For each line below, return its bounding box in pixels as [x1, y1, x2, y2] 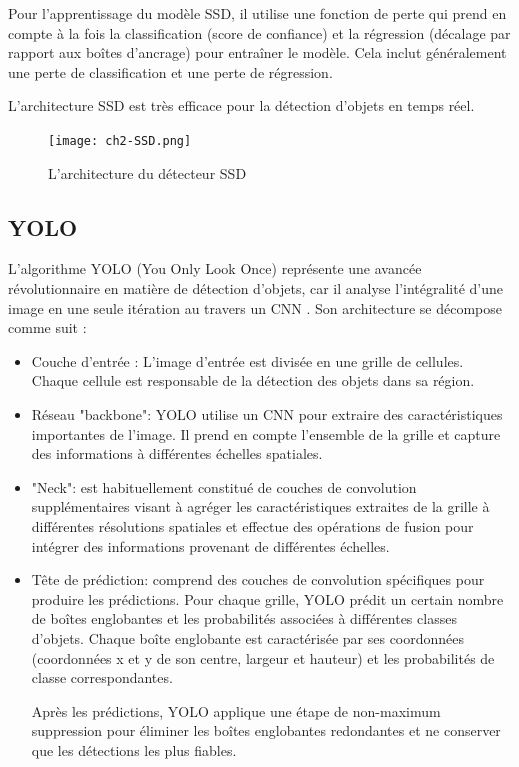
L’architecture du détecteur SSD [48, 162, 247, 183]
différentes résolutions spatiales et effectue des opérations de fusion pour [31, 515, 474, 536]
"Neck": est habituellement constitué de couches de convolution [31, 476, 417, 497]
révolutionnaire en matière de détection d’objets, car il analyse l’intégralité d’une [8, 278, 504, 299]
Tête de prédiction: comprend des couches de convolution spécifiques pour [31, 569, 485, 590]
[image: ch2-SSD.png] [48, 133, 192, 148]
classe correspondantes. [31, 667, 173, 688]
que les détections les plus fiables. [31, 739, 237, 760]
